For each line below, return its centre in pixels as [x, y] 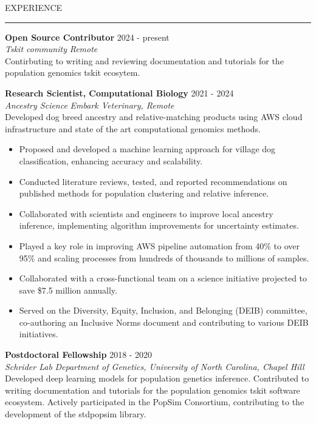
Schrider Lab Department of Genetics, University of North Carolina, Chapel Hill [155, 366]
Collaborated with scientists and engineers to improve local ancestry [146, 213]
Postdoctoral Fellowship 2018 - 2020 [79, 355]
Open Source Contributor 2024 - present [87, 37]
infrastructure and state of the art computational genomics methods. [133, 128]
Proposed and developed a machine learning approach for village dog [147, 149]
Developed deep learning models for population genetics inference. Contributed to [157, 378]
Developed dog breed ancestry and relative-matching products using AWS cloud [154, 117]
